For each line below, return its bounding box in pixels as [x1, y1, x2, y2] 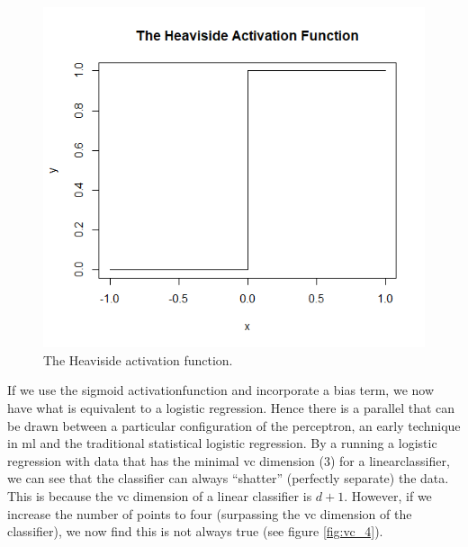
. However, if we [344, 487, 432, 506]
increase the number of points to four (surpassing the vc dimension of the [7, 504, 412, 523]
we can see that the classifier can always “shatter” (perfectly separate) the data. [7, 469, 449, 488]
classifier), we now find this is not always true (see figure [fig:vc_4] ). [7, 522, 383, 541]
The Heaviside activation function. [43, 350, 233, 369]
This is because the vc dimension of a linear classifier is [7, 487, 312, 506]
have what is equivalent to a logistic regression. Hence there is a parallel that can [7, 399, 455, 417]
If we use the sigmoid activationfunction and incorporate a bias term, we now [7, 381, 435, 399]
